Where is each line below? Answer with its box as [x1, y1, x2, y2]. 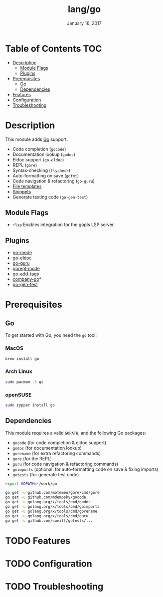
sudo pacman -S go [5, 379, 44, 384]
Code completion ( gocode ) [12, 146, 66, 152]
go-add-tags [12, 271, 39, 277]
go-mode [12, 250, 32, 256]
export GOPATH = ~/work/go [5, 481, 57, 486]
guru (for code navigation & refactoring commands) [12, 461, 119, 467]
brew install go [5, 356, 39, 361]
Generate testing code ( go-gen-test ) [12, 194, 88, 200]
